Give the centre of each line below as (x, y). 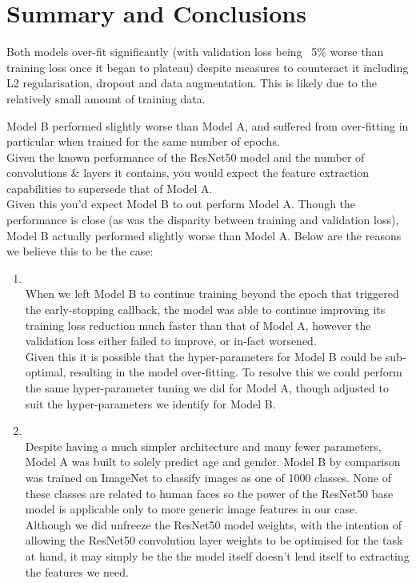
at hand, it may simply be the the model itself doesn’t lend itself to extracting (217, 555)
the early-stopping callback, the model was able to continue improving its (205, 310)
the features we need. (77, 571)
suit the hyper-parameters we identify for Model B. (150, 403)
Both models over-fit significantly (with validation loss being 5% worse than (195, 52)
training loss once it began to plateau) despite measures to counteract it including (208, 67)
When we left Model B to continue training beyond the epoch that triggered (212, 294)
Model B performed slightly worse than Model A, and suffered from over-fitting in (208, 125)
